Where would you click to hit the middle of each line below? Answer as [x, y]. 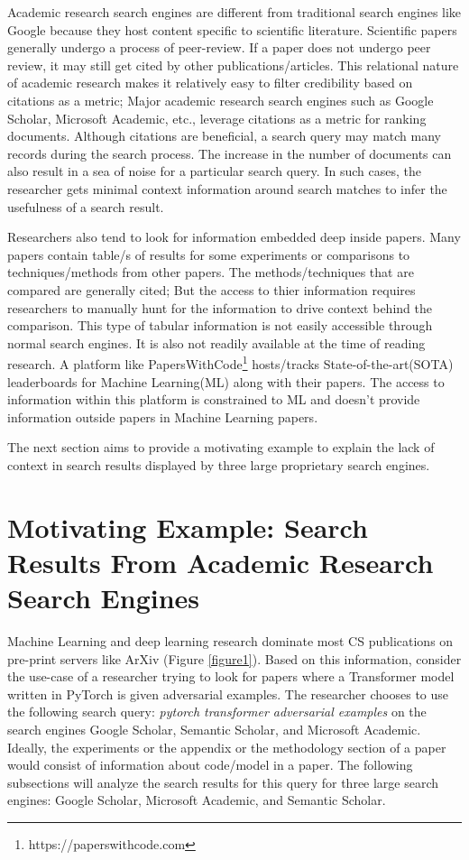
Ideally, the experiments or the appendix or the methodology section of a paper [227, 747]
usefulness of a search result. [86, 206]
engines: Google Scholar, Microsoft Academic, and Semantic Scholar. [197, 800]
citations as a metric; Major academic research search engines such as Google [221, 100]
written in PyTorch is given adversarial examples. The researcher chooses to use [228, 694]
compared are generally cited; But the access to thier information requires [212, 289]
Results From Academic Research [221, 562]
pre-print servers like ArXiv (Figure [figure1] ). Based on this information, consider [234, 658]
